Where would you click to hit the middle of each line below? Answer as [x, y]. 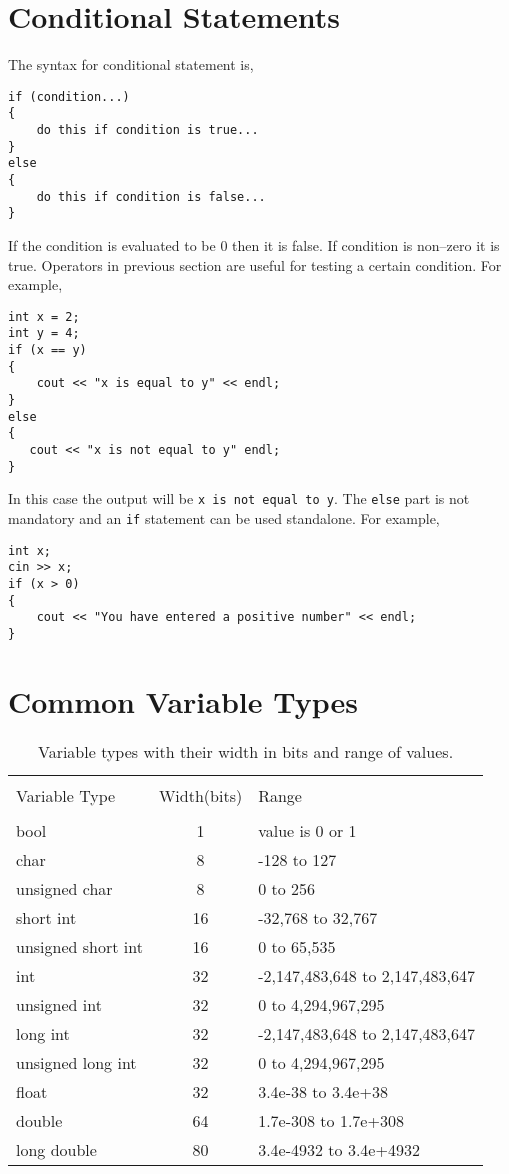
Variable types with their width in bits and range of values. [245, 751]
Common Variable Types [183, 700]
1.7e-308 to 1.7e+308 [331, 1120]
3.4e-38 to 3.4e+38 [323, 1091]
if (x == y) [47, 350]
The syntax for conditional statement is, [131, 64]
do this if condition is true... [147, 130]
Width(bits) [200, 795]
